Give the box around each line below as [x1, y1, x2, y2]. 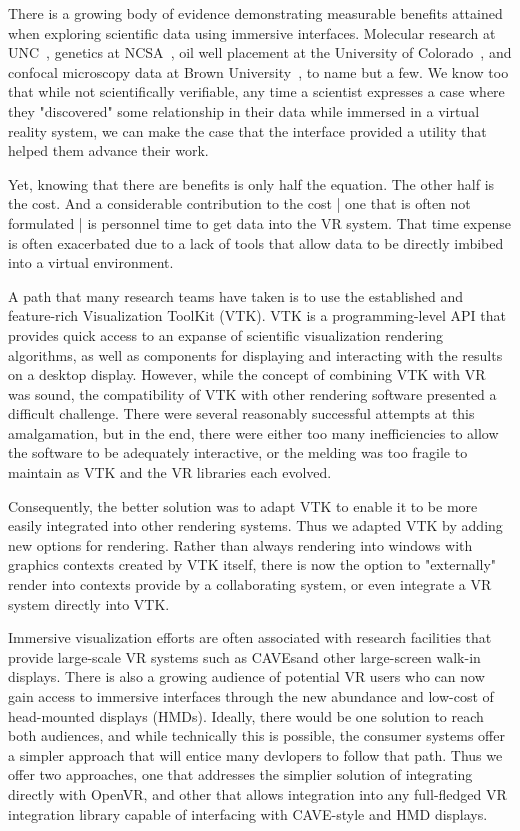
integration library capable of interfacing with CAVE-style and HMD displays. [8, 803, 488, 824]
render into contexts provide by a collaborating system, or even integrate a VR [8, 574, 492, 595]
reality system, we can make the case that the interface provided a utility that [8, 120, 487, 141]
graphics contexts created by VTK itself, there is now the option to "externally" [8, 554, 497, 575]
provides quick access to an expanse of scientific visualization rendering [8, 324, 443, 345]
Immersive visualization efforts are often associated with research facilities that [8, 627, 492, 648]
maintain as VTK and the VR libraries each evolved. [8, 462, 332, 483]
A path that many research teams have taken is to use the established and [8, 285, 464, 306]
